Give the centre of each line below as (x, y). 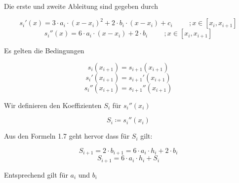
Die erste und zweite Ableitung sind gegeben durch (81, 6)
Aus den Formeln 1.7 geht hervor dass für (67, 136)
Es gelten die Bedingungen (44, 51)
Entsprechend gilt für (36, 174)
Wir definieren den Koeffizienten (53, 105)
